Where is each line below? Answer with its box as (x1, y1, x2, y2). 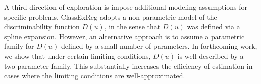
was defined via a (187, 21, 240, 32)
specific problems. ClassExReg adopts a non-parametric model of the (4, 11, 217, 22)
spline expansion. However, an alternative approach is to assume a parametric (4, 31, 245, 41)
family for (4, 41, 34, 51)
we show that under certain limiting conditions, (4, 50, 151, 61)
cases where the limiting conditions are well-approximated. (4, 70, 185, 81)
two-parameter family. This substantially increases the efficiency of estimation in (4, 60, 253, 71)
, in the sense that (104, 21, 161, 32)
